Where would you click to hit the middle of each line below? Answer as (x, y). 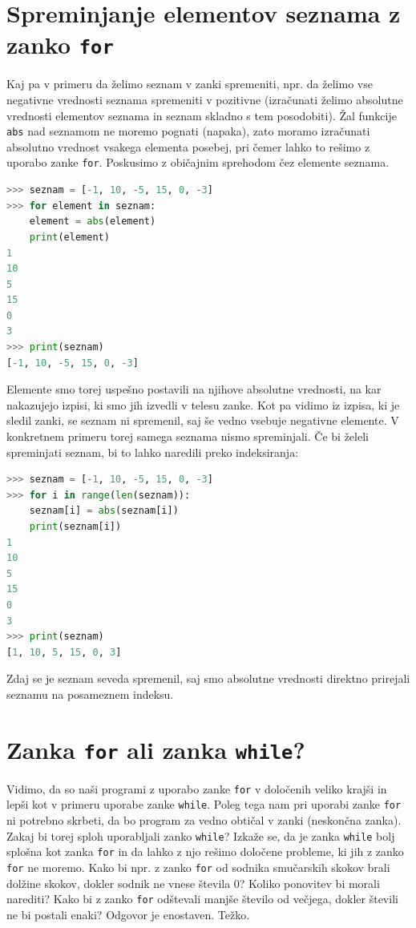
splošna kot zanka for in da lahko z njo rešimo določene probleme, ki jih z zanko (205, 851)
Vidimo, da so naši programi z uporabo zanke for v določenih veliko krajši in (197, 788)
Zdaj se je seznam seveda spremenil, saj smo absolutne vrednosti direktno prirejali (208, 678)
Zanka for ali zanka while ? (156, 749)
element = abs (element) (93, 222)
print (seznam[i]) (75, 527)
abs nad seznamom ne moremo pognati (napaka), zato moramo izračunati (188, 131)
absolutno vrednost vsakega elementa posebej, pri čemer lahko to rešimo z (188, 146)
